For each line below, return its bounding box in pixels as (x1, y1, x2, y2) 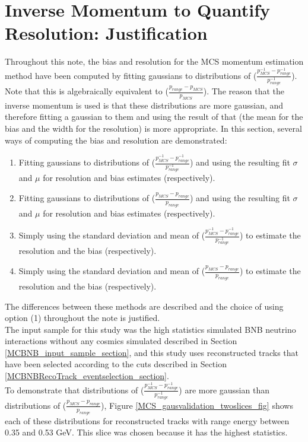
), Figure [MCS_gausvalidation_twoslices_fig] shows (101, 399, 293, 411)
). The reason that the (203, 85, 284, 97)
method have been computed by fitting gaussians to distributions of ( (5, 69, 257, 81)
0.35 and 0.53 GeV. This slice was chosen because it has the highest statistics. (5, 426, 288, 438)
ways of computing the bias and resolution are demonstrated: (5, 133, 227, 146)
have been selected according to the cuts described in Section (5, 358, 227, 370)
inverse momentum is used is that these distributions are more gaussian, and (5, 98, 284, 111)
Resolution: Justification (5, 21, 208, 45)
